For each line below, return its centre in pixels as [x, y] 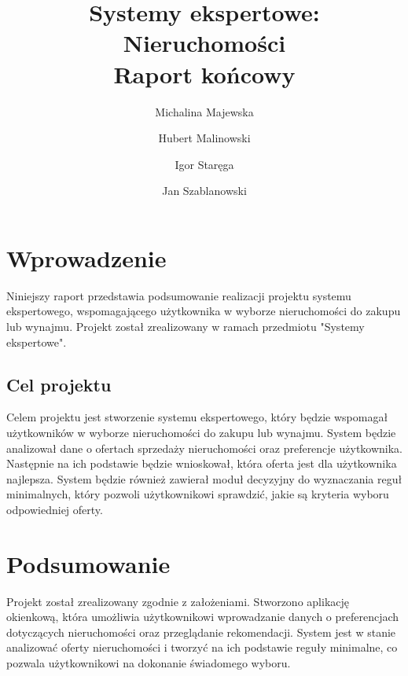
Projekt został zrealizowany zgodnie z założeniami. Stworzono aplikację [178, 601]
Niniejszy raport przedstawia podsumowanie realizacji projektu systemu [179, 295]
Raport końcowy [204, 73]
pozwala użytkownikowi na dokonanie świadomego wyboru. [149, 663]
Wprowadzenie [86, 257]
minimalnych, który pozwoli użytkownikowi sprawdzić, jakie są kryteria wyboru [198, 494]
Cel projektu [59, 384]
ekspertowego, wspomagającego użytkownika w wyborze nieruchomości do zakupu [204, 311]
